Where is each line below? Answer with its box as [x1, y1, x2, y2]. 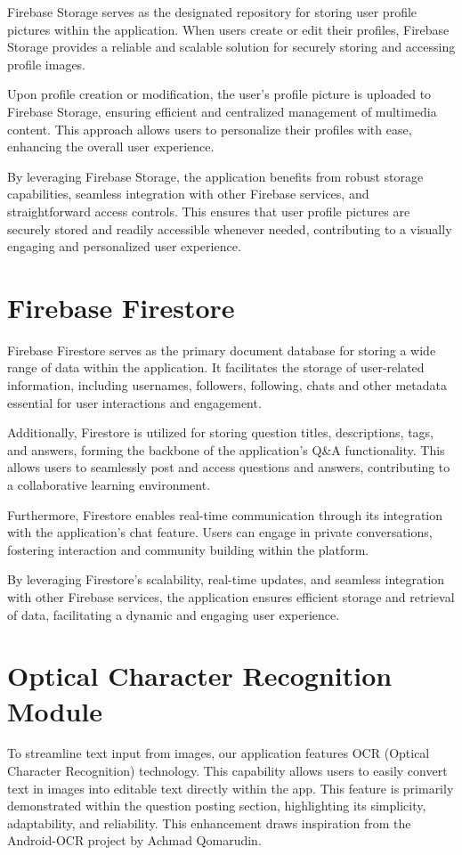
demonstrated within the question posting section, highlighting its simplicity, [7, 796, 426, 815]
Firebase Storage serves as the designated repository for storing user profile [7, 3, 417, 20]
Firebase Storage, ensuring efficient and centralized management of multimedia [7, 102, 437, 120]
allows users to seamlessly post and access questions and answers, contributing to [7, 458, 450, 476]
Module [7, 692, 103, 729]
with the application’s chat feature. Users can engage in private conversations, [7, 523, 433, 541]
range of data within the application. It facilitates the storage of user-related [7, 358, 425, 377]
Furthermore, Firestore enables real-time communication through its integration [7, 505, 443, 524]
